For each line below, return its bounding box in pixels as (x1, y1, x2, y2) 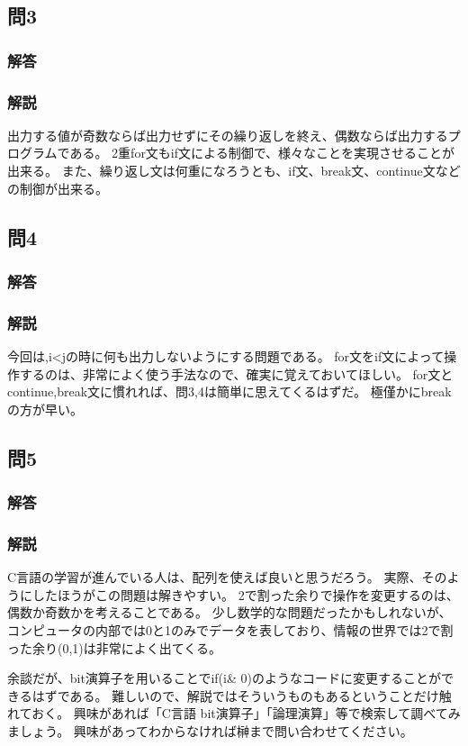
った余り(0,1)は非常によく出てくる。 (7, 638, 222, 657)
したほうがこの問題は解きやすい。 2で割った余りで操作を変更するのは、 (31, 585, 459, 604)
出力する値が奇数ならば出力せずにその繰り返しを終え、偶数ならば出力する (7, 125, 448, 144)
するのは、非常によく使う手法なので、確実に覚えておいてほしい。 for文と (19, 364, 454, 383)
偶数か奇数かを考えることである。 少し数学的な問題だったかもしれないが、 (7, 603, 452, 622)
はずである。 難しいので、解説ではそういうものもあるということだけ (31, 686, 439, 705)
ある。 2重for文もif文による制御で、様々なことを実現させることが (69, 143, 455, 162)
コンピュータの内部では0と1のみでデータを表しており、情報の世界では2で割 (7, 621, 454, 640)
